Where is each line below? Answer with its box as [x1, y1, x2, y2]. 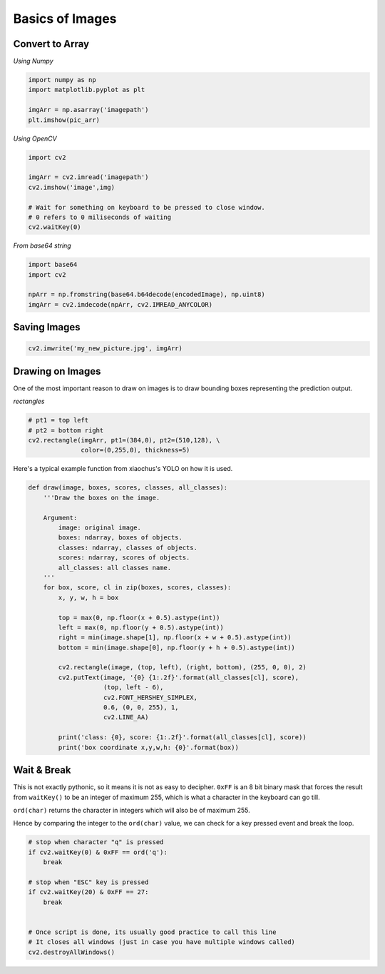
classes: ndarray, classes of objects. [58, 543, 197, 552]
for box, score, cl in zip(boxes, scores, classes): [43, 584, 232, 592]
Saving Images [13, 321, 81, 333]
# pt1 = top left [28, 416, 89, 425]
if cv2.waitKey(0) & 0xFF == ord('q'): [28, 848, 168, 856]
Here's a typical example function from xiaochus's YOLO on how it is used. [13, 465, 233, 473]
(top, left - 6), [103, 684, 164, 691]
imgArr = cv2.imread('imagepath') [28, 173, 149, 181]
